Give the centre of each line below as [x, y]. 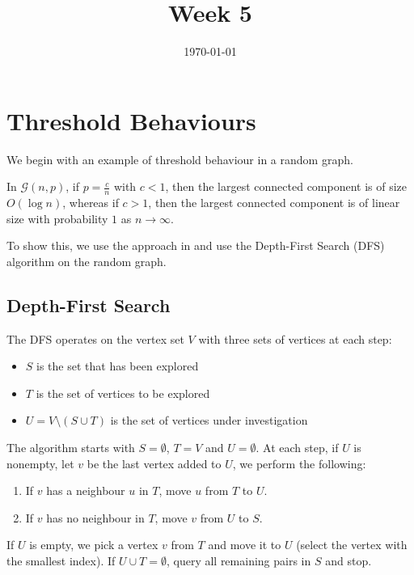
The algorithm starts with [71, 448]
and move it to [245, 545]
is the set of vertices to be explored [123, 393]
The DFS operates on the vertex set [95, 338]
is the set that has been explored [118, 366]
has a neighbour [86, 490]
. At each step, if [297, 448]
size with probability [57, 218]
